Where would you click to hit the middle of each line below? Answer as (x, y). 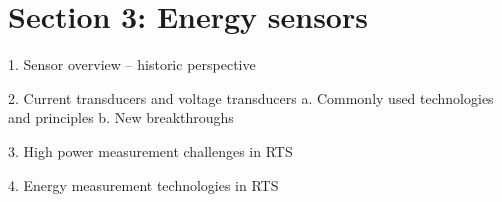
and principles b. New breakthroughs (121, 117)
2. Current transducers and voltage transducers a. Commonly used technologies (251, 97)
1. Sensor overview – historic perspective (132, 64)
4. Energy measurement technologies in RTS (143, 184)
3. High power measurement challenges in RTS (150, 150)
